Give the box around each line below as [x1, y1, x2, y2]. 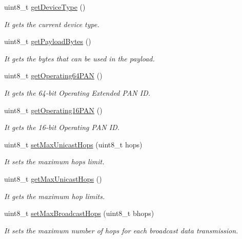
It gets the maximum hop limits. [4, 190, 105, 201]
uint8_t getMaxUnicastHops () [4, 173, 102, 184]
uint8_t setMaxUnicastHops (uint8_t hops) [4, 139, 143, 149]
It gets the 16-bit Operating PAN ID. [4, 122, 120, 133]
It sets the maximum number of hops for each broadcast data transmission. [4, 225, 238, 235]
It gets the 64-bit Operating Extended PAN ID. [4, 87, 151, 98]
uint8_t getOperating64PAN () [4, 70, 103, 81]
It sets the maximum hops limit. [4, 156, 105, 167]
